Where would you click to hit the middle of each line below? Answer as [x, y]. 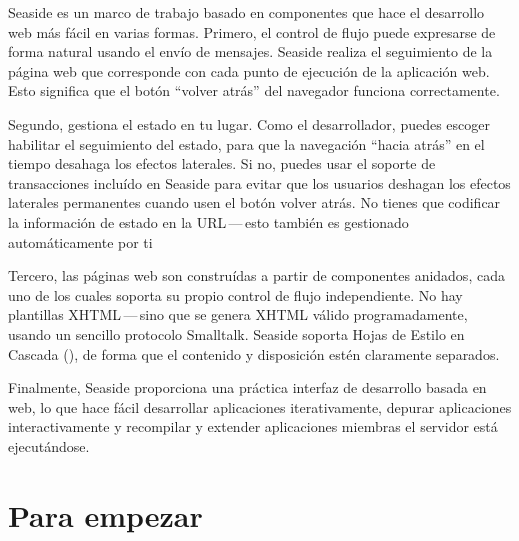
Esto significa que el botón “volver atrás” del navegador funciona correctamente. [254, 90]
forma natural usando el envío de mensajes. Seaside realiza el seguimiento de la [250, 51]
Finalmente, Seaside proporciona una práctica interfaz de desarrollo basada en [247, 387]
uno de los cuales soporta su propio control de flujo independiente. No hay [235, 294]
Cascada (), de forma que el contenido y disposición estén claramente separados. [254, 353]
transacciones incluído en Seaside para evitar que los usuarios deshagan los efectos [259, 182]
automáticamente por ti [80, 241]
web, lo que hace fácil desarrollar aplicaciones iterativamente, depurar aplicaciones [260, 406]
